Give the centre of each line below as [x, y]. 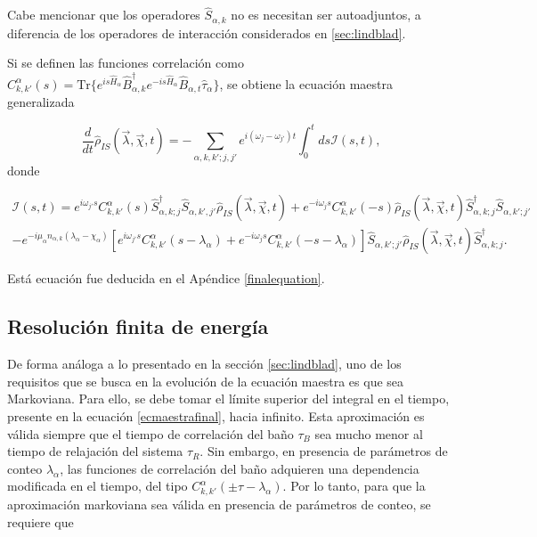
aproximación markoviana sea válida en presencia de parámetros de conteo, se [219, 504]
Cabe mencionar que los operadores [104, 15]
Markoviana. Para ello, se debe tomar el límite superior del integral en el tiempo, [228, 399]
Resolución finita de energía [138, 326]
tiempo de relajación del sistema [95, 451]
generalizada [41, 102]
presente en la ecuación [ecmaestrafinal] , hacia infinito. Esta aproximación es [216, 415]
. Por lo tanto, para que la [354, 486]
